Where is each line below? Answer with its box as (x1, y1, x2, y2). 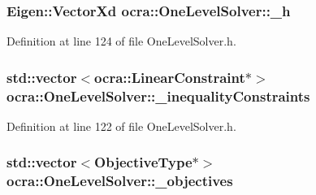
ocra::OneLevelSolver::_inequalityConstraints (6, 85, 310, 106)
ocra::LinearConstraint (94, 67, 245, 87)
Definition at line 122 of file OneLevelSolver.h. (6, 117, 236, 134)
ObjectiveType (94, 152, 193, 172)
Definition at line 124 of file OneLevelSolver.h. (6, 32, 236, 50)
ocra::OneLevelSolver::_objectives (6, 171, 233, 191)
